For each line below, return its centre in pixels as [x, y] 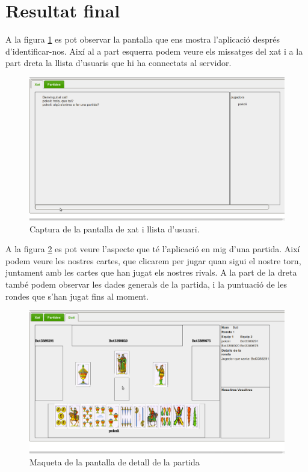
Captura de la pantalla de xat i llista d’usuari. [115, 228]
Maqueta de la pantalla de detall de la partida [115, 461]
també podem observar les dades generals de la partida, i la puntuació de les [146, 284]
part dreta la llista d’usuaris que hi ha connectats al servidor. [119, 63]
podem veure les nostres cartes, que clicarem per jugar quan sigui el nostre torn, [153, 260]
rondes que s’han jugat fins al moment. [77, 296]
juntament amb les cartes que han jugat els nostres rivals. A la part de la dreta [151, 272]
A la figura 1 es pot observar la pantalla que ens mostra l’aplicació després [143, 39]
